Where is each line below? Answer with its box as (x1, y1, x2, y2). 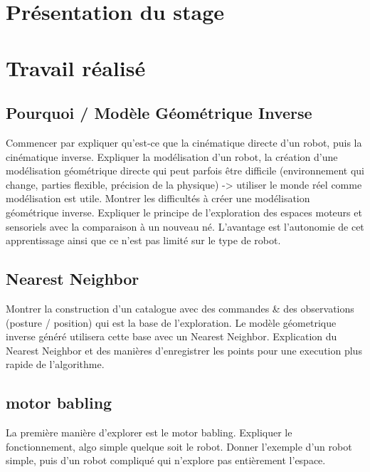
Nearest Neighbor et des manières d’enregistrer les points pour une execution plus (6, 342, 362, 357)
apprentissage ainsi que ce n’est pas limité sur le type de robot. (6, 233, 281, 248)
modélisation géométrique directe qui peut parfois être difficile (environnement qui (6, 163, 364, 178)
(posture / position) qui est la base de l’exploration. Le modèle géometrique (6, 315, 337, 330)
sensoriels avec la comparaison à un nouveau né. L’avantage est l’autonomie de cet (6, 219, 364, 234)
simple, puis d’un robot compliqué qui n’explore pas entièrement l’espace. (6, 453, 326, 468)
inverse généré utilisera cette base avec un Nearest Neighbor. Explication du (6, 329, 337, 344)
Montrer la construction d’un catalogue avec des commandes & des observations (6, 300, 354, 315)
